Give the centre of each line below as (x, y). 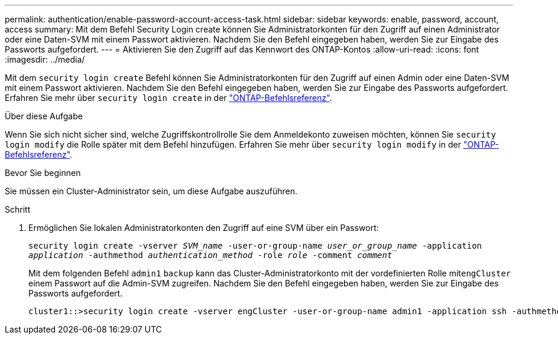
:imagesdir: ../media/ (45, 59)
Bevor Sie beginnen (43, 173)
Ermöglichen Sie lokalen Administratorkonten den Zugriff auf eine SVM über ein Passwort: (204, 228)
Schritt (18, 209)
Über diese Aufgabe (44, 116)
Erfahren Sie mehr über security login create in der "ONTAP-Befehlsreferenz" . (168, 98)
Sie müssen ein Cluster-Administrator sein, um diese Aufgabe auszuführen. (151, 191)
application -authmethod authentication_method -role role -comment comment (210, 255)
